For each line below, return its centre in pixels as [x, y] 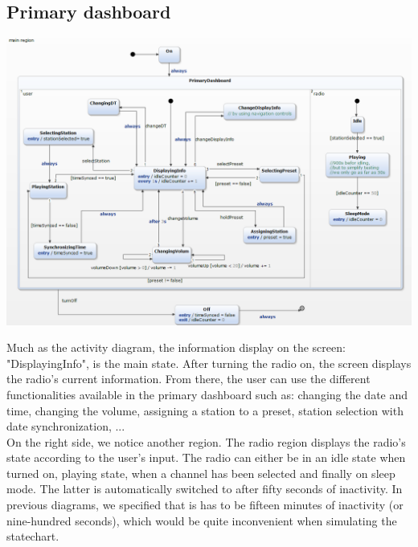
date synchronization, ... [66, 426]
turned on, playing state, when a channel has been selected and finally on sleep [201, 473]
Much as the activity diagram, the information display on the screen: [176, 347]
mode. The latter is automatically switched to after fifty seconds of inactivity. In [205, 489]
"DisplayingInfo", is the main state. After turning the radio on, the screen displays [209, 363]
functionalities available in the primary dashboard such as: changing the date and [207, 394]
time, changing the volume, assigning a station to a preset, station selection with [205, 410]
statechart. [33, 536]
